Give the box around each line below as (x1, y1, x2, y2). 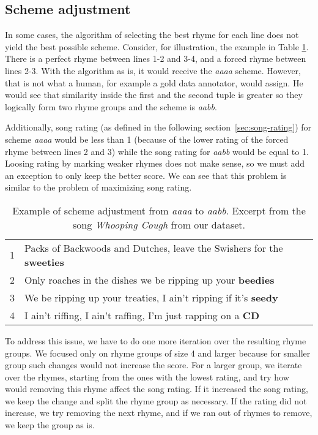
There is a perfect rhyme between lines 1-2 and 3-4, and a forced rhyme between (5, 52, 306, 65)
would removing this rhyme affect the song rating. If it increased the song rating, (5, 382, 308, 395)
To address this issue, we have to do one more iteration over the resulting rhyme (5, 334, 306, 347)
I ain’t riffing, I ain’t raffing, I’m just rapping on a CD (24, 308, 260, 322)
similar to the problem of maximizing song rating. (5, 181, 192, 194)
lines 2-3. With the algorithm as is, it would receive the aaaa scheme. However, (5, 64, 301, 77)
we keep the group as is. (5, 418, 95, 431)
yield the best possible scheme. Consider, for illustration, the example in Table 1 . (5, 40, 309, 53)
